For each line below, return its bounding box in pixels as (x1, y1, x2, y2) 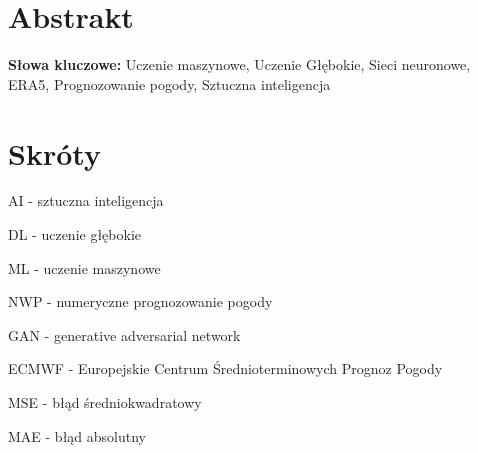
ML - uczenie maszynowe (8, 257, 161, 278)
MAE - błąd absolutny (8, 425, 146, 446)
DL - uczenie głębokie (8, 224, 142, 245)
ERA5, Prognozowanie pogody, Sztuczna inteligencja (8, 73, 331, 94)
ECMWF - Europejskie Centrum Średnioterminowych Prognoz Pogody (8, 358, 443, 379)
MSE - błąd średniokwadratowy (8, 392, 202, 412)
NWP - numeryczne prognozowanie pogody (8, 291, 273, 312)
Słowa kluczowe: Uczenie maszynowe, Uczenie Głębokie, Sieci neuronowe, (8, 54, 471, 75)
